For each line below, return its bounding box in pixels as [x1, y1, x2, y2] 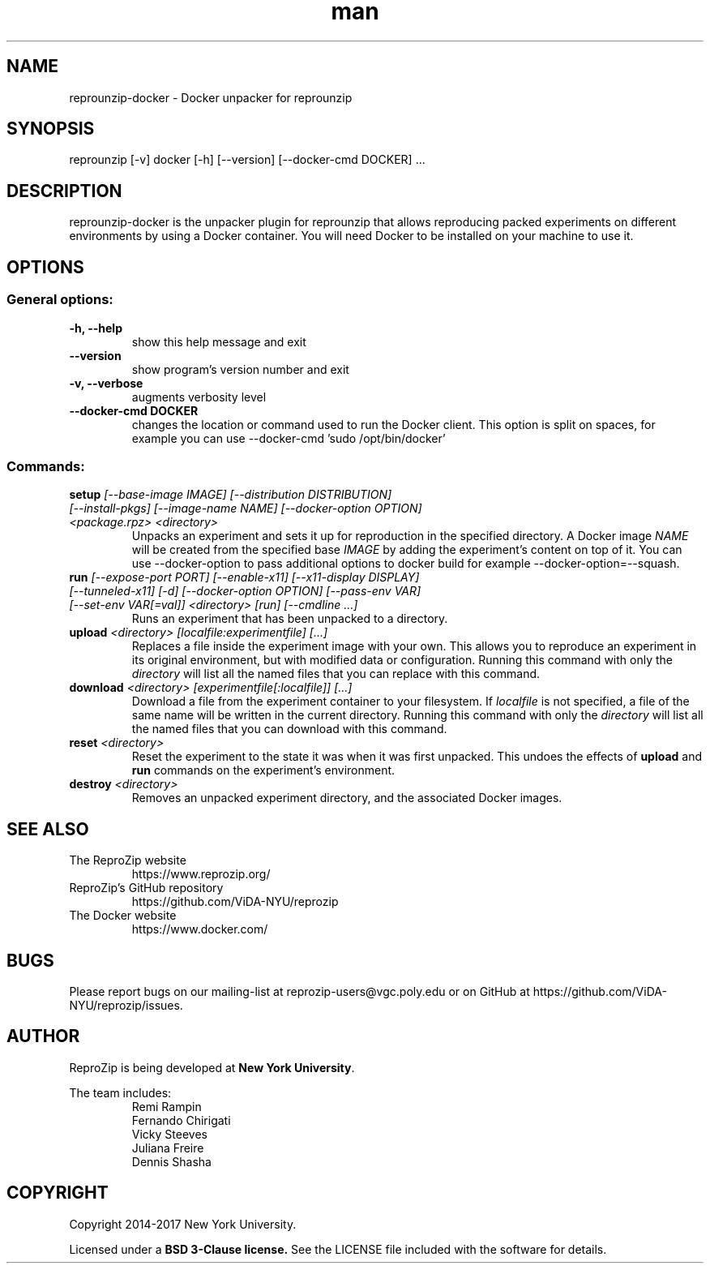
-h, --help [69, 320, 122, 335]
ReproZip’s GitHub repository [69, 881, 224, 895]
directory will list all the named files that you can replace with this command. [131, 667, 541, 681]
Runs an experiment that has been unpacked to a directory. [131, 611, 448, 626]
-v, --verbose [69, 375, 143, 390]
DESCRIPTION [6, 180, 122, 201]
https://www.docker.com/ [131, 922, 268, 937]
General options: [6, 291, 113, 308]
